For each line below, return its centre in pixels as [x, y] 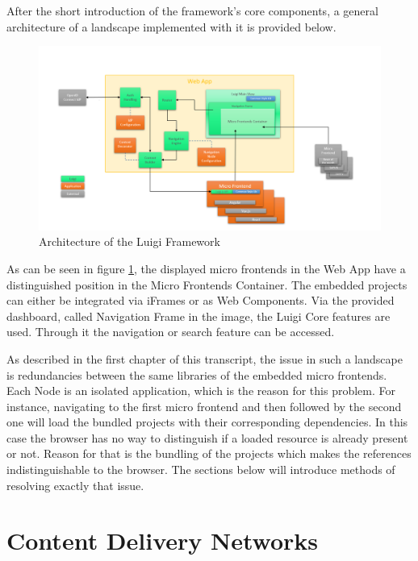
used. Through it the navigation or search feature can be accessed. [171, 332]
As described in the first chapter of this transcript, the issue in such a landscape [205, 358]
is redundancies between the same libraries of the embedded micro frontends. [197, 374]
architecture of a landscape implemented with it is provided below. [171, 26]
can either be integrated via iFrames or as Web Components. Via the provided [201, 300]
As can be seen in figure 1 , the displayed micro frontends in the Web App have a [206, 268]
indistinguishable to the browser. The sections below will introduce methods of [201, 470]
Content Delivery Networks [163, 540]
